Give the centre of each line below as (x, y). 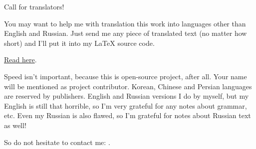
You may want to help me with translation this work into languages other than (125, 23)
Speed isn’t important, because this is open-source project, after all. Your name (126, 76)
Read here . (20, 60)
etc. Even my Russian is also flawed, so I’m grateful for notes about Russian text (128, 115)
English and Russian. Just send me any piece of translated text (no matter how (126, 33)
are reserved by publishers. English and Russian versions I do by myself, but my (127, 96)
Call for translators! (34, 6)
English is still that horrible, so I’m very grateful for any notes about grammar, (126, 105)
